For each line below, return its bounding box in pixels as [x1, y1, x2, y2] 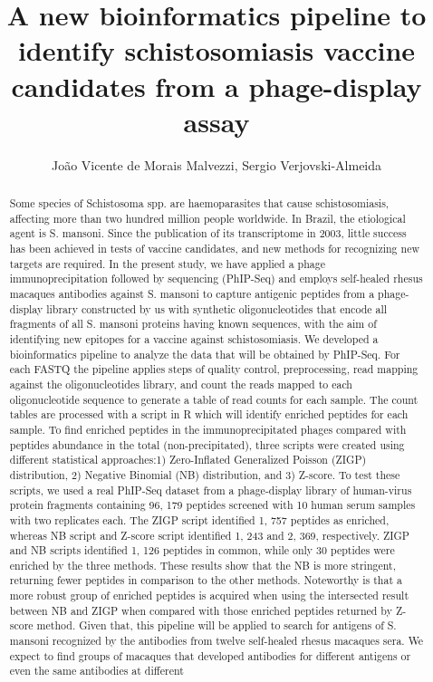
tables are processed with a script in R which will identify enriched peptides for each [9, 407, 409, 422]
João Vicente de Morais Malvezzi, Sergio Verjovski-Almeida [51, 155, 382, 174]
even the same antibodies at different [9, 663, 184, 678]
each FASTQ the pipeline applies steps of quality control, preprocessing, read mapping [9, 361, 419, 377]
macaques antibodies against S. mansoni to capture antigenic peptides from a [9, 286, 375, 302]
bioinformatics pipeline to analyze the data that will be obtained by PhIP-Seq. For [9, 346, 400, 361]
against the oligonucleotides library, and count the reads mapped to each [9, 376, 352, 391]
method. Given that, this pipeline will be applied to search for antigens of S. [36, 618, 397, 633]
